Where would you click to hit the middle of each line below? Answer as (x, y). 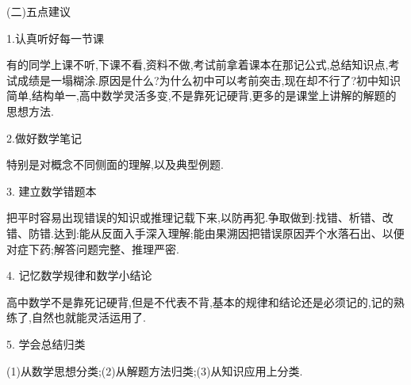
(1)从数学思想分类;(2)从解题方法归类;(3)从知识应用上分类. (155, 370)
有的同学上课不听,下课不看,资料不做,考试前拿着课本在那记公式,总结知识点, (198, 65)
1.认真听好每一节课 (55, 38)
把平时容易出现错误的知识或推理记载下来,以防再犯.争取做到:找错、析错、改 (200, 217)
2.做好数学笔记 (44, 137)
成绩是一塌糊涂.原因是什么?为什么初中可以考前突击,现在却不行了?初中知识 (209, 80)
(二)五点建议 (38, 11)
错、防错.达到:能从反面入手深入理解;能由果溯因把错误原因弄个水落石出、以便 (205, 233)
